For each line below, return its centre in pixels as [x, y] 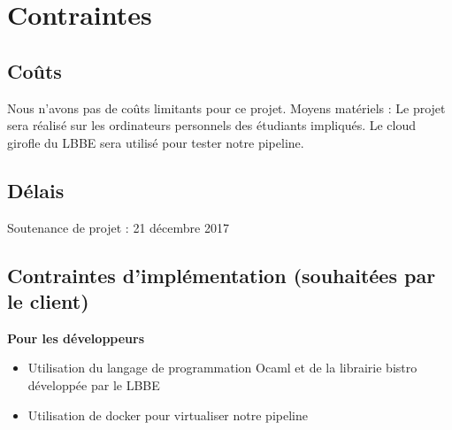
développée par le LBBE [94, 384]
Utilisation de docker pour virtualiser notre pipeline [168, 415]
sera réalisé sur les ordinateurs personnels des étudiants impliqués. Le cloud [212, 125]
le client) [48, 300]
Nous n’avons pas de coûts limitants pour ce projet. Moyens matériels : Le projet [226, 107]
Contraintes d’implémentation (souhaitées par [222, 275]
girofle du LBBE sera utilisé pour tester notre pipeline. [156, 142]
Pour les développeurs [76, 338]
